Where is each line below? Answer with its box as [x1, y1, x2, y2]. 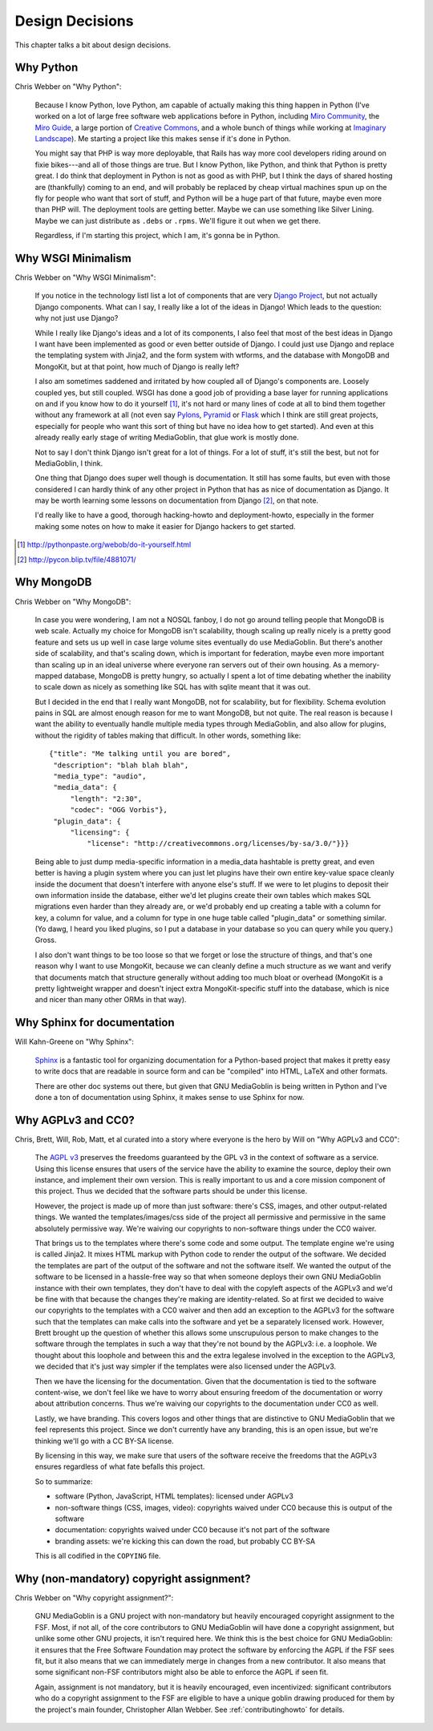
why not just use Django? [34, 313, 119, 323]
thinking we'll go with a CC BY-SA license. [34, 1436, 174, 1446]
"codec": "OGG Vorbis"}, [70, 806, 168, 815]
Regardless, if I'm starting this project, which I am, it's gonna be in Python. [34, 231, 281, 241]
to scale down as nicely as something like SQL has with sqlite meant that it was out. [34, 682, 311, 692]
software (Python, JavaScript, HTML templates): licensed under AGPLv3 [55, 1491, 294, 1501]
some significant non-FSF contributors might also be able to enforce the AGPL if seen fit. [34, 1668, 329, 1677]
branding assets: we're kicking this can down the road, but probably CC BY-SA [55, 1536, 316, 1546]
